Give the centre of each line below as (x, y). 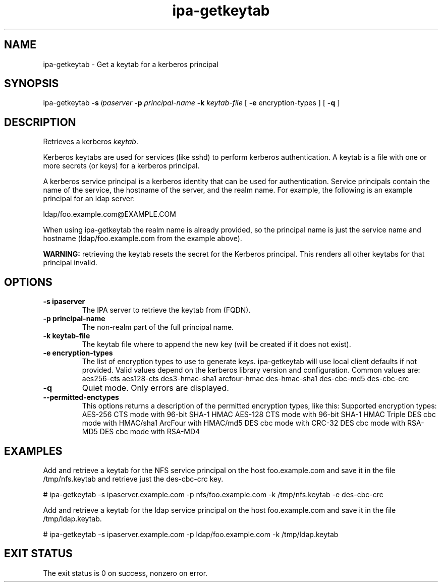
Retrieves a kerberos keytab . (91, 142)
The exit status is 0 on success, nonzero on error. (125, 573)
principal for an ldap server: (89, 199)
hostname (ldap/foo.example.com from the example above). (143, 239)
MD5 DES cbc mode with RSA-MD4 (141, 432)
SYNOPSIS (32, 84)
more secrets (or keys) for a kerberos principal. (121, 166)
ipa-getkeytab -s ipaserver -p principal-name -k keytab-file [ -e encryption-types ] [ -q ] (191, 103)
